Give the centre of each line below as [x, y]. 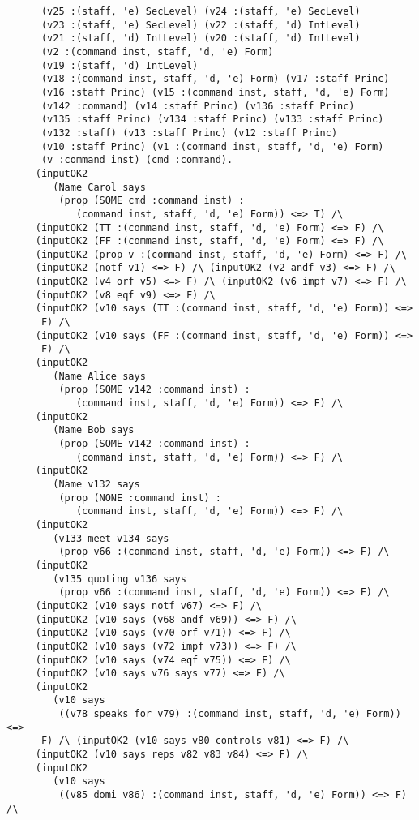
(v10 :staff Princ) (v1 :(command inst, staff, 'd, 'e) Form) [212, 146]
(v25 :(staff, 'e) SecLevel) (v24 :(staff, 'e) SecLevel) [201, 11]
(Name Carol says [99, 187]
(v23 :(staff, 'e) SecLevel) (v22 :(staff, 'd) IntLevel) [201, 25]
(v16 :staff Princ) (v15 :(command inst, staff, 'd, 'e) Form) [215, 92]
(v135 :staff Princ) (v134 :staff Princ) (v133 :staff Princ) [212, 120]
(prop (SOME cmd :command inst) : [152, 201]
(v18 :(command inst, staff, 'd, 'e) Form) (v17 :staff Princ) [215, 79]
